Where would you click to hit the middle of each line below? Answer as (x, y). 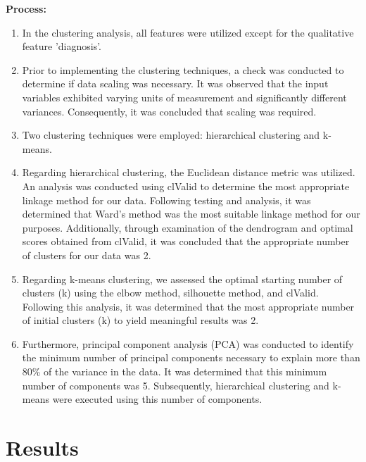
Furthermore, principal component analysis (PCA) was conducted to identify (188, 343)
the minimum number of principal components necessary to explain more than (191, 357)
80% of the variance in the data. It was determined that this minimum (175, 372)
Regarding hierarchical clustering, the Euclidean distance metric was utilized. (189, 172)
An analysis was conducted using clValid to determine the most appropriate (186, 186)
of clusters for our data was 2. (87, 255)
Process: (26, 8)
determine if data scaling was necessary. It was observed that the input (175, 83)
